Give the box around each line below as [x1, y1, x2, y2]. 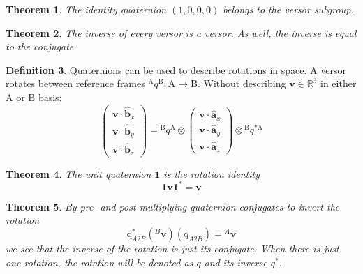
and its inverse [204, 254, 267, 269]
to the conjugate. [6, 39, 77, 54]
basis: [38, 89, 62, 104]
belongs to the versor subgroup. [223, 2, 354, 16]
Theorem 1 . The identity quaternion [6, 2, 167, 16]
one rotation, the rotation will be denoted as [6, 254, 193, 269]
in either [320, 76, 357, 91]
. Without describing [197, 76, 286, 91]
